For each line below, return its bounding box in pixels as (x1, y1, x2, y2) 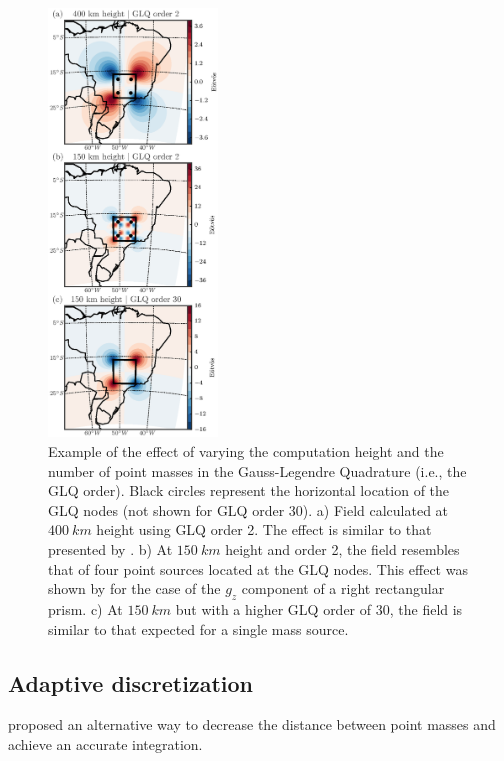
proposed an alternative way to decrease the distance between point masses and (8, 714, 496, 735)
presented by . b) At (48, 539, 173, 559)
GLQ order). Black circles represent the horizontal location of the (48, 480, 450, 501)
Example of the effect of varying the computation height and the (48, 441, 444, 462)
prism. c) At (48, 598, 123, 619)
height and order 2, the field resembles (225, 539, 460, 559)
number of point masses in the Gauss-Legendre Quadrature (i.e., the (48, 460, 467, 481)
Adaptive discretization (8, 667, 253, 698)
